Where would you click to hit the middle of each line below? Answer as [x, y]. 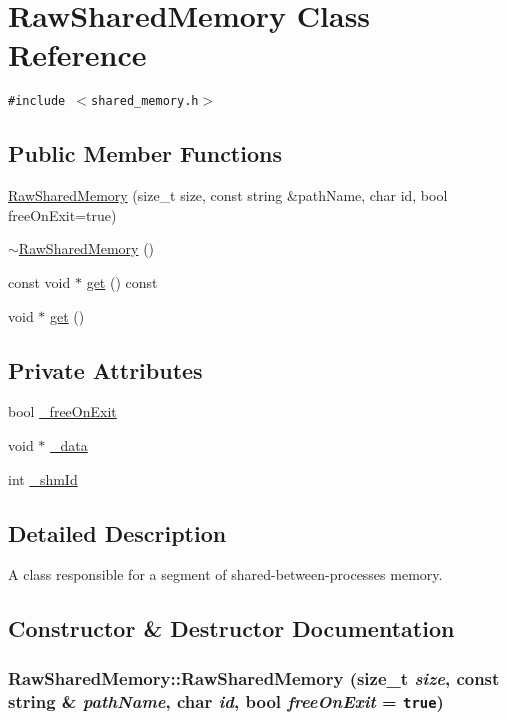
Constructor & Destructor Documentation [231, 628]
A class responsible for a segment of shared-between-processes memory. [225, 574]
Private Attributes [105, 369]
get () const [122, 281]
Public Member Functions [145, 153]
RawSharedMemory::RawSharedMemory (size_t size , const [254, 677]
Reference [77, 54]
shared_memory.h [145, 101]
